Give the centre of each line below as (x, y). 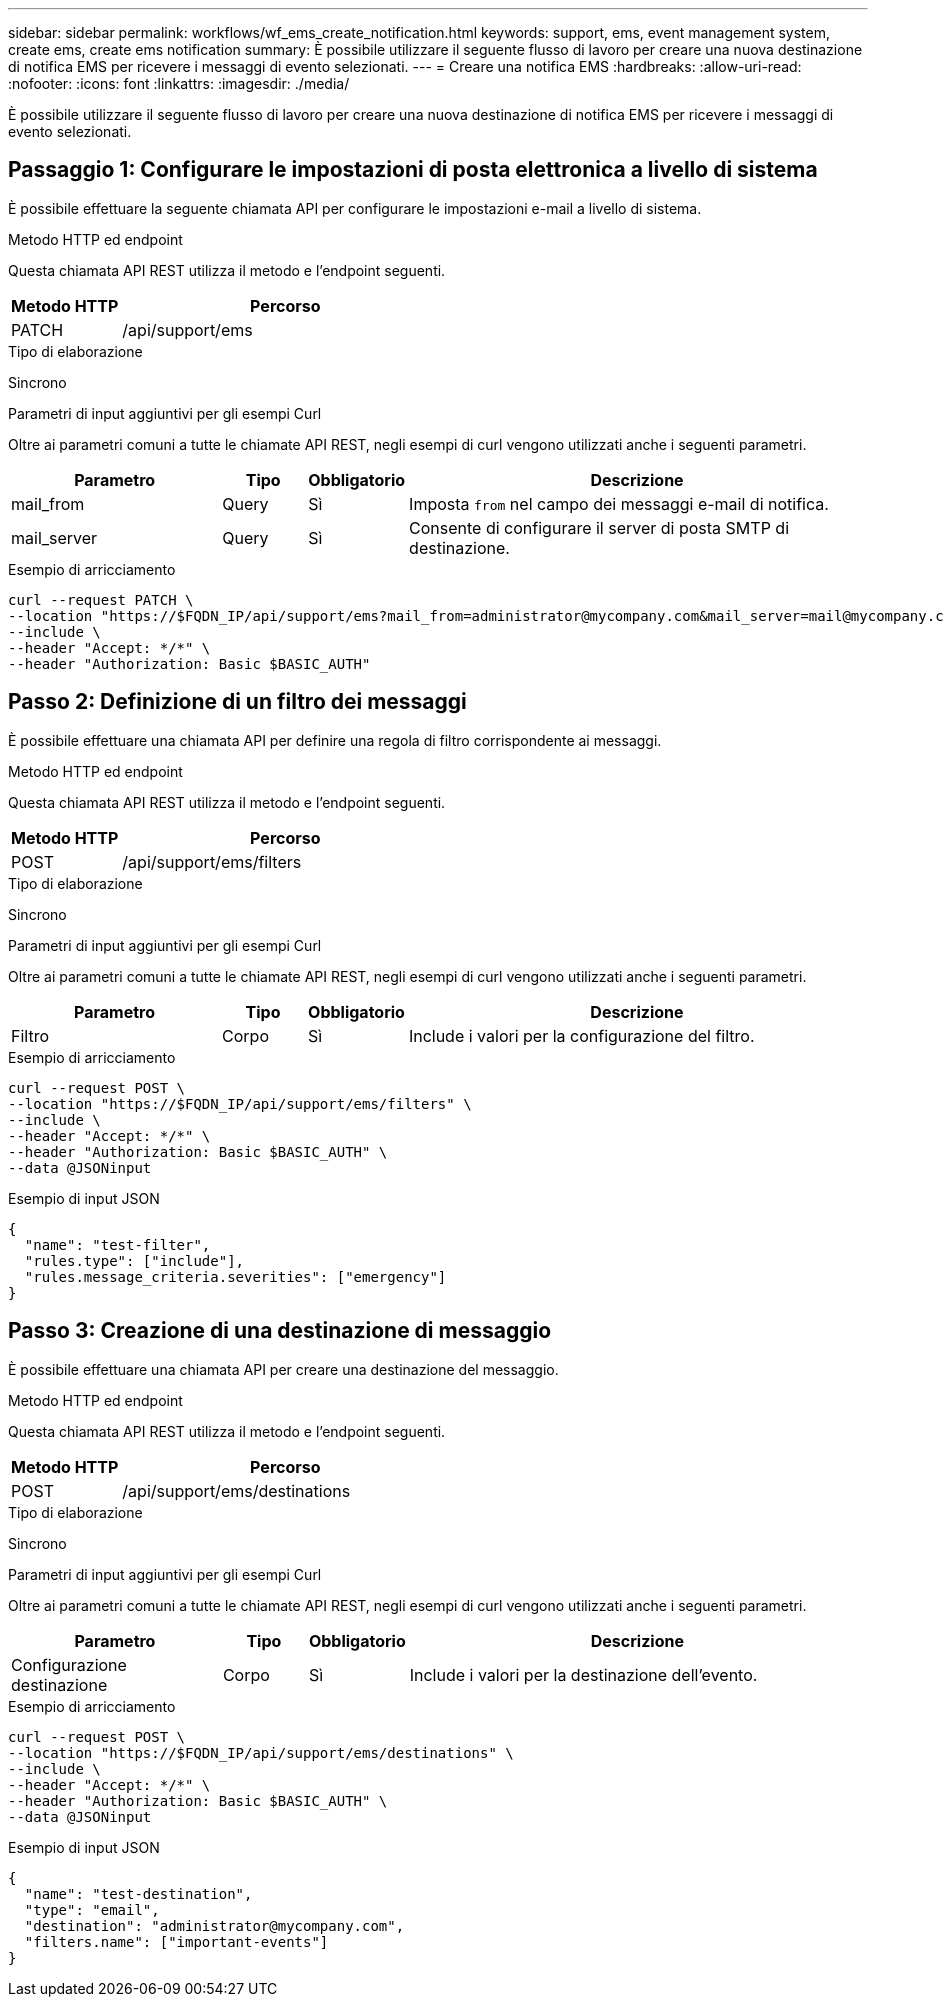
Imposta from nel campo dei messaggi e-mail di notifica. (619, 503)
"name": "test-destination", (138, 1893)
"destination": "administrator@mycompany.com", (214, 1925)
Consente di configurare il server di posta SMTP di (599, 527)
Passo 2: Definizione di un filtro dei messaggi (237, 702)
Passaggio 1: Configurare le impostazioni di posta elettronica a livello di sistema (413, 170)
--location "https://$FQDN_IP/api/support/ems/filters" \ (240, 1103)
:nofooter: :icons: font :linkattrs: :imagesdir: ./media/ (179, 83)
